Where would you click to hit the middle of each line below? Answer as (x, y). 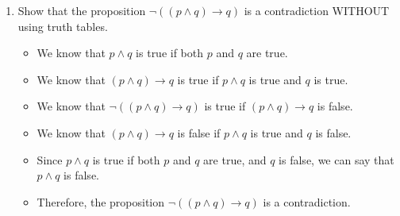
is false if (199, 132)
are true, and (235, 159)
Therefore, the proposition (101, 201)
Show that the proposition (82, 10)
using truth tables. (63, 26)
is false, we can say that (337, 159)
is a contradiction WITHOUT (317, 10)
